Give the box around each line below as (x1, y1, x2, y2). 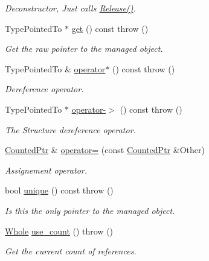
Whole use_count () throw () (5, 224, 114, 237)
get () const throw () (71, 22, 149, 34)
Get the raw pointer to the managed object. (5, 42, 163, 55)
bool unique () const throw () (5, 184, 114, 197)
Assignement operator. (5, 163, 87, 176)
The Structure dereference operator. (5, 123, 136, 136)
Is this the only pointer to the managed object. (5, 204, 175, 216)
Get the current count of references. (5, 245, 137, 257)
